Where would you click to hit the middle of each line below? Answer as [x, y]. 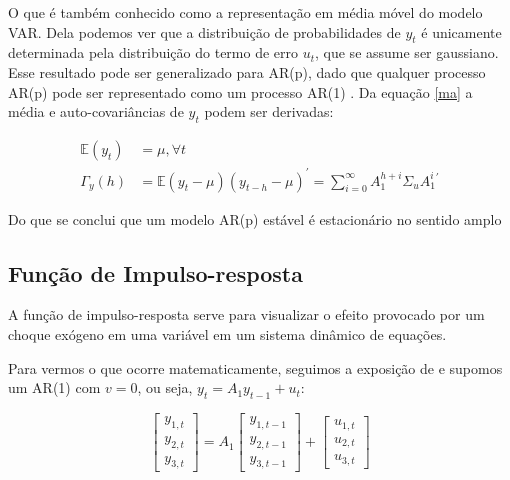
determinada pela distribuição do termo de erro [153, 52]
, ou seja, [165, 387]
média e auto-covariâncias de [96, 111]
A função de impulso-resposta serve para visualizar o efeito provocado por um [246, 314]
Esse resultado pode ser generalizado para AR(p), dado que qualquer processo [247, 71]
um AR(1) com [54, 387]
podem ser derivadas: [269, 111]
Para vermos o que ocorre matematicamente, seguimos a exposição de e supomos [255, 367]
